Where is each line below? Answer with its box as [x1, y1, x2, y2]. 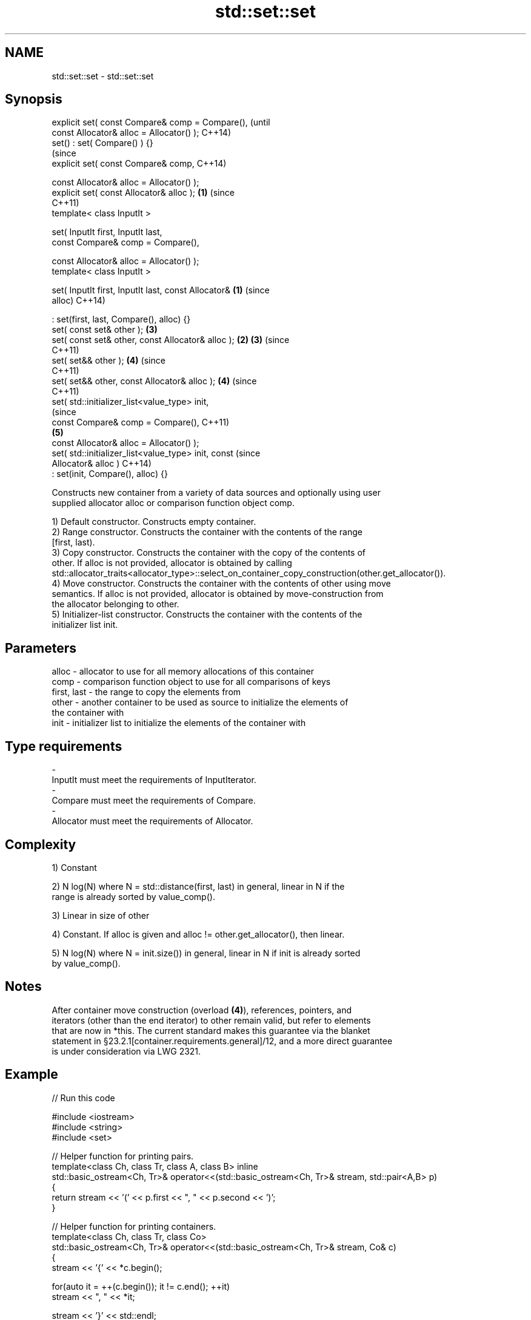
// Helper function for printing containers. [52, 1221, 216, 1232]
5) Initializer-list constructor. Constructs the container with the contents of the [52, 609, 362, 620]
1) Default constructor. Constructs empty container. [52, 516, 256, 527]
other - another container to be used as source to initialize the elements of [52, 697, 349, 708]
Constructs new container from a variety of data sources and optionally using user [52, 487, 381, 498]
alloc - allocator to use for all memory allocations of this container [52, 666, 315, 677]
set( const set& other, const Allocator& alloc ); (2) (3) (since [52, 335, 290, 345]
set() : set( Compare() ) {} [52, 138, 153, 148]
